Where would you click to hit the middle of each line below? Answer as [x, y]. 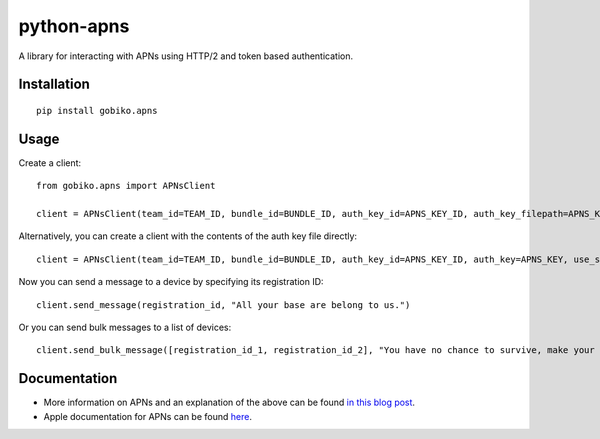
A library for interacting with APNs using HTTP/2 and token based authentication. [186, 56]
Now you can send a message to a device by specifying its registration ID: [171, 282]
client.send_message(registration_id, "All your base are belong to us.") [223, 304]
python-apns [74, 26]
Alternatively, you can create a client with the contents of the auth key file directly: [188, 236]
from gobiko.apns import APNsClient [126, 186]
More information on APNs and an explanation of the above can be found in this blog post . [229, 402]
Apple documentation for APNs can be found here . [147, 416]
